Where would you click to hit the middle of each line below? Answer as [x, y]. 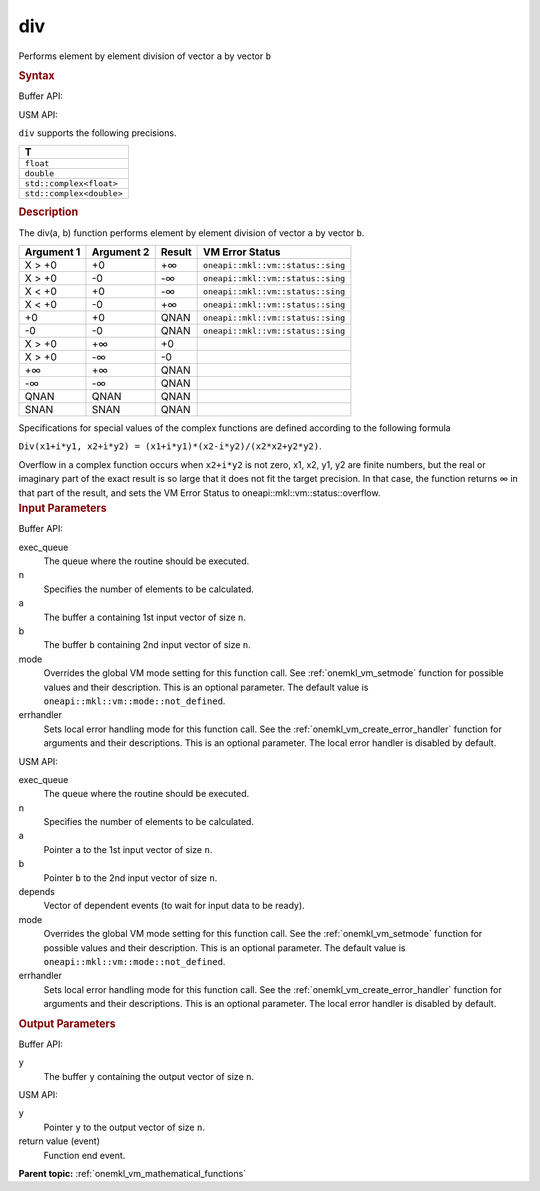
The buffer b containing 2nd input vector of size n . [147, 645]
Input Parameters [62, 508]
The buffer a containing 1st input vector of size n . [145, 617]
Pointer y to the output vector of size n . [124, 1127]
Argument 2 [120, 252]
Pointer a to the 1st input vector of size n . [128, 849]
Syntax [36, 75]
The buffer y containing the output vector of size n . [149, 1076]
